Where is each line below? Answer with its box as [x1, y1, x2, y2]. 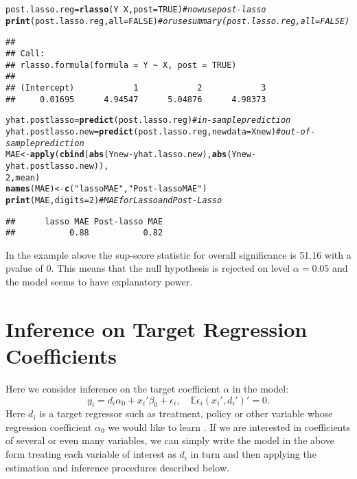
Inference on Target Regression [5, 314, 308, 342]
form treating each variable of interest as [5, 447, 176, 461]
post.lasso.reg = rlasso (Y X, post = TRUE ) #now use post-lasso [5, 5, 266, 14]
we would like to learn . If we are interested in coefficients [108, 419, 350, 434]
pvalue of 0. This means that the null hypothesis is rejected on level [5, 261, 290, 275]
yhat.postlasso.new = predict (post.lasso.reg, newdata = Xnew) [5, 126, 276, 137]
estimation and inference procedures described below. [5, 460, 229, 474]
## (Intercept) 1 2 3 [5, 82, 266, 93]
